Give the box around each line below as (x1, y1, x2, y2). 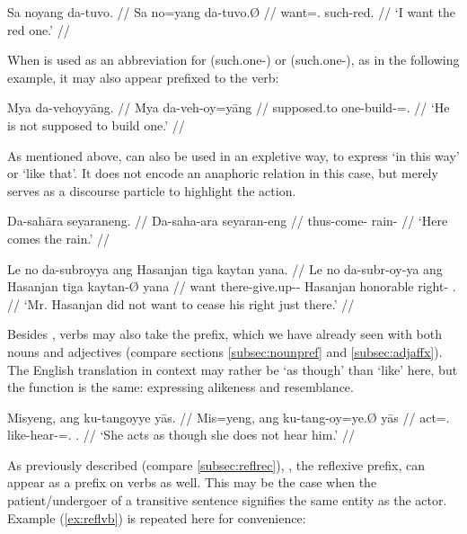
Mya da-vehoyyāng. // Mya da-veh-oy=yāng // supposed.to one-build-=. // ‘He (7, 98, 450, 117)
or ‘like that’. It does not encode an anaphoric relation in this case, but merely (7, 164, 438, 182)
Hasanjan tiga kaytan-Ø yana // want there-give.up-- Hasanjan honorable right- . (7, 277, 456, 296)
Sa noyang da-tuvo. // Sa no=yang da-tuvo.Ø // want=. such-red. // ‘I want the (7, 3, 456, 21)
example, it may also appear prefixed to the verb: (7, 67, 279, 86)
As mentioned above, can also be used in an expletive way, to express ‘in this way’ (7, 146, 460, 165)
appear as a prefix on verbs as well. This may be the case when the (7, 473, 377, 492)
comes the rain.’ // (7, 228, 110, 247)
